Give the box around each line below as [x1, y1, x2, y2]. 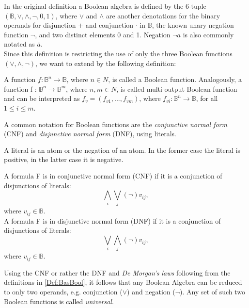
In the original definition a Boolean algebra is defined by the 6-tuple [4, 1, 206, 11]
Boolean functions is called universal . [4, 296, 114, 306]
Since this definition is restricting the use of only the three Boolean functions [4, 48, 233, 58]
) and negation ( [127, 287, 175, 297]
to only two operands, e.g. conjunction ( [4, 287, 123, 297]
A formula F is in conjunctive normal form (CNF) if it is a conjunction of [4, 170, 222, 180]
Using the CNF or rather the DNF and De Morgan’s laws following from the [4, 267, 231, 277]
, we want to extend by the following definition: [35, 58, 176, 68]
